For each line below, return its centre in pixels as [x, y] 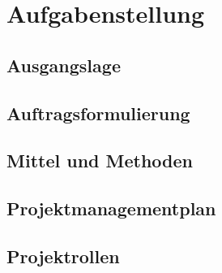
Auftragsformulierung [98, 113]
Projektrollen [63, 256]
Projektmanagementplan [111, 208]
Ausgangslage [64, 65]
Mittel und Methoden [100, 160]
